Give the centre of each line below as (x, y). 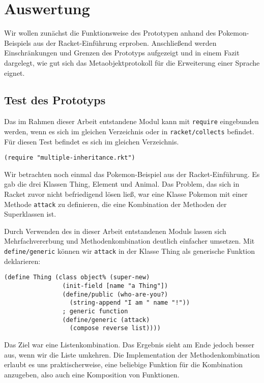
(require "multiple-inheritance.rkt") (70, 158)
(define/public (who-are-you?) (115, 294)
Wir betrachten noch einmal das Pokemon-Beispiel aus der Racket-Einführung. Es (132, 174)
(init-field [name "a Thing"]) (115, 286)
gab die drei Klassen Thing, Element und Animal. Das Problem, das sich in (122, 184)
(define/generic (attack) (106, 320)
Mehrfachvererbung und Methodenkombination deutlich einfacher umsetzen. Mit (129, 241)
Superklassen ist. (30, 214)
